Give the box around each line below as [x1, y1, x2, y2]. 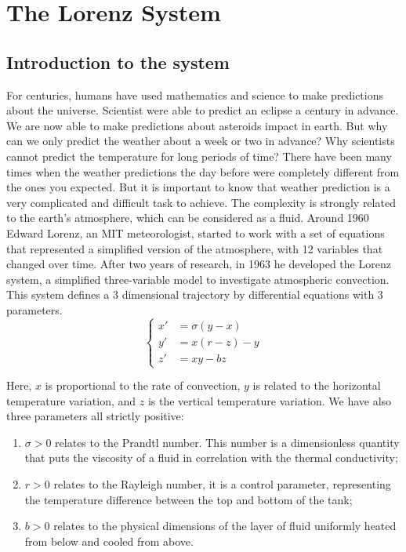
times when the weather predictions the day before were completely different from [6, 163, 400, 180]
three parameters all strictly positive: [6, 408, 184, 424]
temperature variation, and [6, 392, 136, 409]
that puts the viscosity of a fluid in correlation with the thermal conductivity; [24, 449, 398, 466]
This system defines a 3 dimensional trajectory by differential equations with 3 [6, 286, 383, 303]
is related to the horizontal [252, 377, 381, 394]
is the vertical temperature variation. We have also [147, 392, 392, 409]
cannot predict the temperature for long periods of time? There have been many [6, 147, 392, 164]
